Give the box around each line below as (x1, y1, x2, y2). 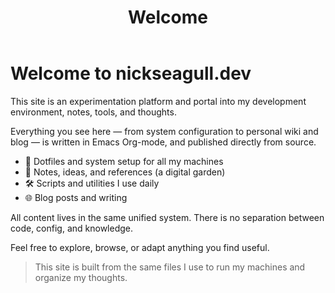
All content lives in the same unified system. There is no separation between (10, 211, 325, 223)
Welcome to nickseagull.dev (10, 62, 252, 85)
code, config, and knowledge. (10, 222, 133, 234)
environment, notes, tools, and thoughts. (10, 106, 177, 118)
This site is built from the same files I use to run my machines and (34, 261, 306, 273)
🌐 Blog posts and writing (24, 191, 128, 203)
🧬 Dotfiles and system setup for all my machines (24, 155, 224, 167)
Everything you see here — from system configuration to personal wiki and (10, 125, 319, 137)
